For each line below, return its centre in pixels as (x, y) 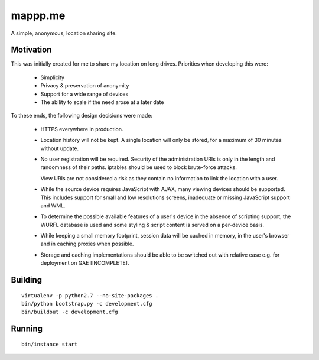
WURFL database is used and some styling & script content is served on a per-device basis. (152, 225)
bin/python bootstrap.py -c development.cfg (87, 304)
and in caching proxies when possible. (87, 244)
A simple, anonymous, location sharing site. (64, 33)
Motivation (31, 50)
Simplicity (53, 77)
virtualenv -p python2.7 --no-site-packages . (90, 295)
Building (27, 280)
